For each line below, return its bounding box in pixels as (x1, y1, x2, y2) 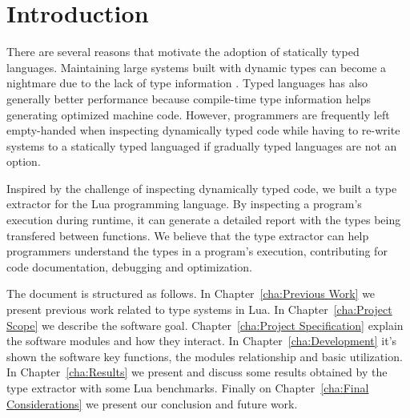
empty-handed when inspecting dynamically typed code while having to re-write (6, 122, 400, 139)
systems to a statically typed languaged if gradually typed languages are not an (6, 137, 397, 154)
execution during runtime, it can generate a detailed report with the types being (6, 211, 401, 228)
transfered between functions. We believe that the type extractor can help (6, 227, 369, 243)
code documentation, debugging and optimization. (6, 258, 252, 275)
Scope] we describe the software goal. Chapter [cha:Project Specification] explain (6, 316, 404, 333)
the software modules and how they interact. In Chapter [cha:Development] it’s (6, 332, 397, 349)
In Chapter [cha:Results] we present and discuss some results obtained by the (6, 364, 388, 380)
